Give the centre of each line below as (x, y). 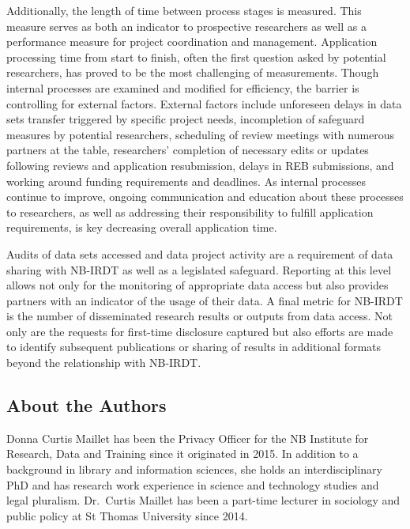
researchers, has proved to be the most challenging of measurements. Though (193, 72)
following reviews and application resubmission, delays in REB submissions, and (200, 165)
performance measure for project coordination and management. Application (192, 42)
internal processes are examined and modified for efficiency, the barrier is (183, 87)
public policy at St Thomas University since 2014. (127, 515)
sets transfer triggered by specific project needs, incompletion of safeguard (186, 119)
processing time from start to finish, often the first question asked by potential (196, 57)
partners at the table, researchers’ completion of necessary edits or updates (188, 150)
